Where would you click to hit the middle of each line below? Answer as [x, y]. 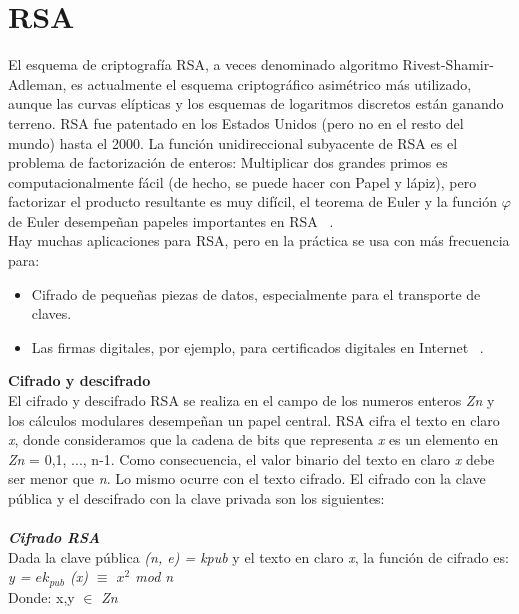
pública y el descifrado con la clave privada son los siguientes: [196, 498]
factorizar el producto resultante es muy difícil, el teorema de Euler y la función [253, 201]
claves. [51, 313]
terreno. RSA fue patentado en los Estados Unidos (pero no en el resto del [236, 122]
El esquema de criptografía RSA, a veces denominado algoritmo [203, 64]
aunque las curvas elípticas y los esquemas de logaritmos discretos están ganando [256, 103]
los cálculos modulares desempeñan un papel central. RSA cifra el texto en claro [254, 419]
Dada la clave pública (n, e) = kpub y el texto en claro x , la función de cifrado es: [258, 556]
